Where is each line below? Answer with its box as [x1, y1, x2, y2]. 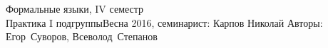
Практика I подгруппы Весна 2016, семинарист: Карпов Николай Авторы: [6, 15, 323, 30]
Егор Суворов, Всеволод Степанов [6, 29, 158, 44]
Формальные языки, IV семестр [6, 1, 144, 16]
